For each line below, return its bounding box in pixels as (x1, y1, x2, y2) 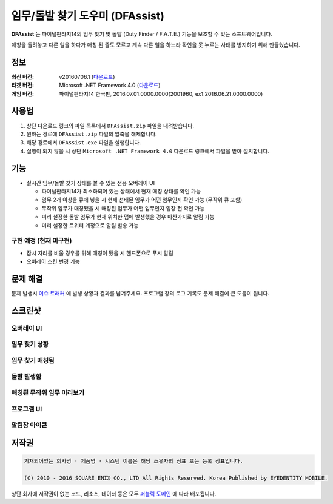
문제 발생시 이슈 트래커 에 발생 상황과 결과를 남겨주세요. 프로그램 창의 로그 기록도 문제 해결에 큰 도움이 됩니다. (11, 290, 270, 297)
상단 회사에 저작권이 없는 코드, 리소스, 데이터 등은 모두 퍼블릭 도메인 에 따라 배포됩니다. (11, 490, 217, 497)
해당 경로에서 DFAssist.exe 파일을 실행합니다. (26, 139, 141, 146)
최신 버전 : (11, 73, 35, 80)
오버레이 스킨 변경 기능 (26, 258, 80, 265)
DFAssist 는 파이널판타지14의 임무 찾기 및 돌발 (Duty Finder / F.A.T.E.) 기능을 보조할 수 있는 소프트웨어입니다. (11, 30, 273, 38)
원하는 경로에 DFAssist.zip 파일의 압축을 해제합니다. (26, 130, 157, 138)
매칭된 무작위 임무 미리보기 (11, 389, 85, 397)
